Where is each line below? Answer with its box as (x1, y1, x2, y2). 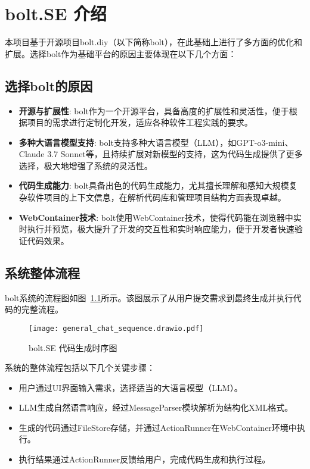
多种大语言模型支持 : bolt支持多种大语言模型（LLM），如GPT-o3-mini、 (18, 136, 293, 148)
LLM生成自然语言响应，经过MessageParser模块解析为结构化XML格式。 (18, 401, 293, 414)
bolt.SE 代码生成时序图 (29, 341, 117, 354)
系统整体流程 (5, 263, 80, 282)
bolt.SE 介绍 (5, 1, 107, 26)
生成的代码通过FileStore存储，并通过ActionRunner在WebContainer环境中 (18, 421, 297, 433)
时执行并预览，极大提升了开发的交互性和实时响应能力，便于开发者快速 (18, 223, 294, 235)
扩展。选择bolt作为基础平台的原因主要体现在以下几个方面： (5, 47, 237, 60)
